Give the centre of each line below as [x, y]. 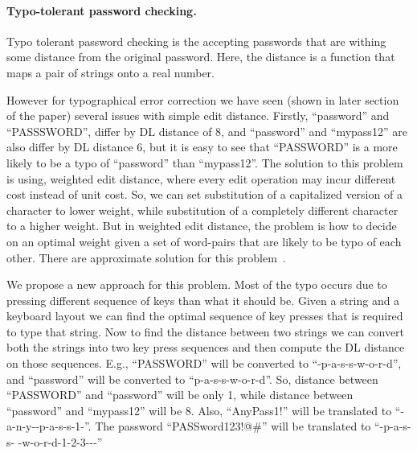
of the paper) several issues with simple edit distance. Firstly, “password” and [198, 115]
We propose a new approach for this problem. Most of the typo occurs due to [197, 284]
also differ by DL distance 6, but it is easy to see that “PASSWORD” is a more [202, 147]
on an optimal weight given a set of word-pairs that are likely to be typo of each [204, 241]
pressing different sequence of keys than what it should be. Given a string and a [203, 300]
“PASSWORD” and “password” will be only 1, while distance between [180, 395]
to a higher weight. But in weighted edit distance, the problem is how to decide [202, 226]
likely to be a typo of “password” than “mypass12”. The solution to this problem [205, 162]
